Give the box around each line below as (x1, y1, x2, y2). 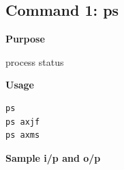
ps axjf (5, 117, 40, 127)
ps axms (5, 130, 40, 141)
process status (5, 54, 64, 69)
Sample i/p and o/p (5, 150, 101, 165)
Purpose (5, 32, 45, 46)
